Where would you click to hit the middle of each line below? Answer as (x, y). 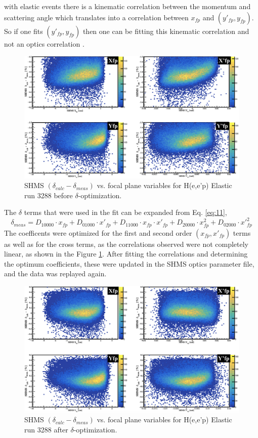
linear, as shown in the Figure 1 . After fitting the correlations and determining (126, 254)
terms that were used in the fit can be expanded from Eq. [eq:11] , (125, 212)
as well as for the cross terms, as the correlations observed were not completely (126, 244)
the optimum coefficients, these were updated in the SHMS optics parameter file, (129, 263)
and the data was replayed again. (55, 273)
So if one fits (24, 31)
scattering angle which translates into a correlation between (96, 17)
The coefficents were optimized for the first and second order (98, 232)
